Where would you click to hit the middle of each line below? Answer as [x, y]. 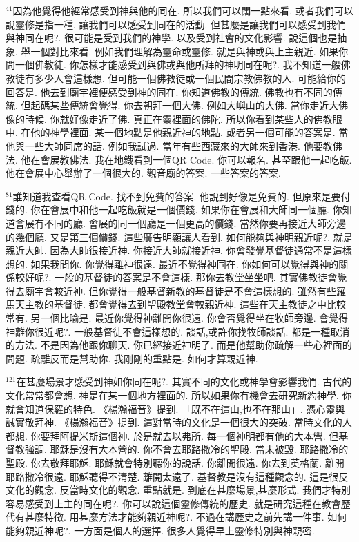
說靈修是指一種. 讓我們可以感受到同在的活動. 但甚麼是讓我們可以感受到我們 [176, 24]
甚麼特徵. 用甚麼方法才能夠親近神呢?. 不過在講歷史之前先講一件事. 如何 [186, 517]
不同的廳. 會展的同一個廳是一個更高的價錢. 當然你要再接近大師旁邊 [195, 223]
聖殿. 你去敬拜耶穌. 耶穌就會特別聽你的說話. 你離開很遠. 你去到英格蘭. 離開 [175, 463]
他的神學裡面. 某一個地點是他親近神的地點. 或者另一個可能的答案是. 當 [190, 132]
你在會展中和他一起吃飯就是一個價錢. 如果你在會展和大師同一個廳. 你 [186, 210]
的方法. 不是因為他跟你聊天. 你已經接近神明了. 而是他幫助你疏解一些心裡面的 [179, 345]
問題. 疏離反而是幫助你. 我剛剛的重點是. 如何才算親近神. [132, 358]
